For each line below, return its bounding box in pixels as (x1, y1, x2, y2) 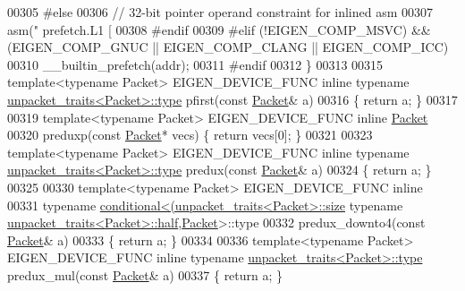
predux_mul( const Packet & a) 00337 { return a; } (7, 265, 283, 284)
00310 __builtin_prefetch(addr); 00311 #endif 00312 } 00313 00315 (7, 55, 384, 73)
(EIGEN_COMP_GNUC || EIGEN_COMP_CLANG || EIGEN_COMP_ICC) (7, 38, 449, 56)
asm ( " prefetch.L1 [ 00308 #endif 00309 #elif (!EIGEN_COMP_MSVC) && (7, 20, 431, 39)
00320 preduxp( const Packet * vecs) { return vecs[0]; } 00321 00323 (7, 125, 373, 144)
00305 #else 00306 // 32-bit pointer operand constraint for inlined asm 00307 (7, 3, 434, 21)
